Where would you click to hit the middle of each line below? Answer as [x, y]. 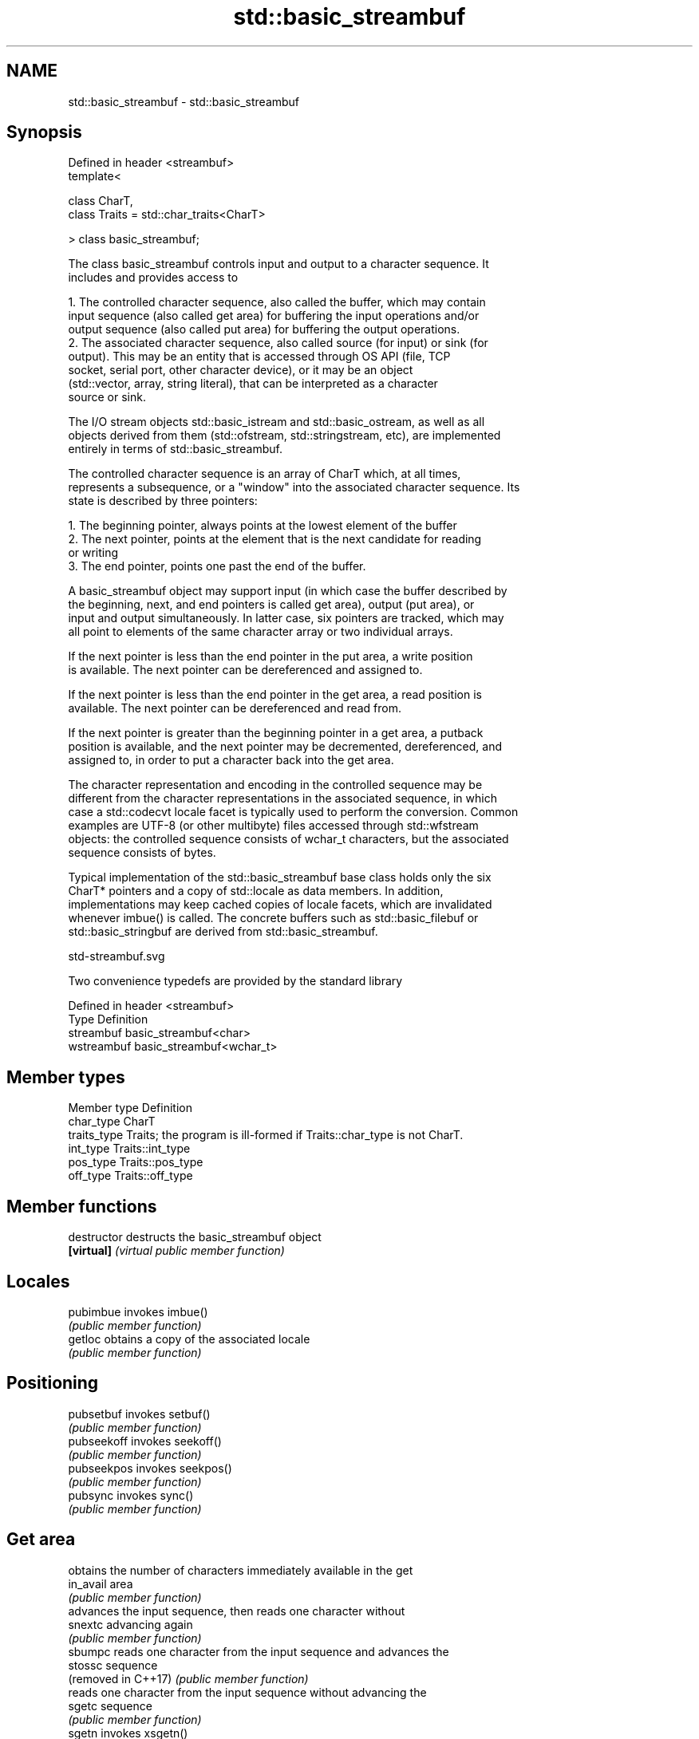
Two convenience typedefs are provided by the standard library [235, 981]
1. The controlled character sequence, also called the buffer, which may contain [277, 302]
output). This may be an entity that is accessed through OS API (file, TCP [259, 357]
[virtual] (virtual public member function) [176, 1251]
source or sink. [107, 397]
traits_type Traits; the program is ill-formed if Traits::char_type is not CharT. [266, 1135]
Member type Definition [130, 1108]
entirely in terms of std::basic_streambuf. [175, 449]
